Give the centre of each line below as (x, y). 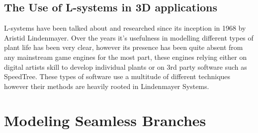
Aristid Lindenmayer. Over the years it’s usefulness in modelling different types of (129, 37)
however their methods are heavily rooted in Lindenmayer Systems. (107, 86)
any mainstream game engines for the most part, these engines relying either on (126, 57)
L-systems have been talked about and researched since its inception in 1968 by (125, 28)
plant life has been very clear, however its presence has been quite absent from (124, 47)
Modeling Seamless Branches (105, 120)
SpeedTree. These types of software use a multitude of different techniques (117, 76)
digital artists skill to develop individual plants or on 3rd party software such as (126, 66)
